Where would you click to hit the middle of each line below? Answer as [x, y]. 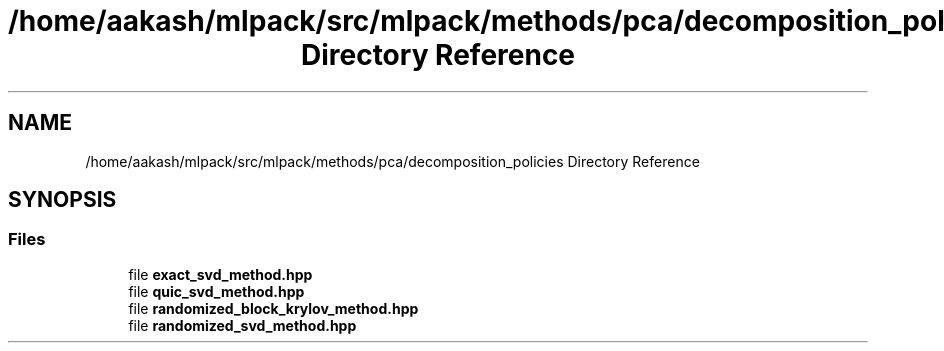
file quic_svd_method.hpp [216, 291]
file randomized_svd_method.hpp [242, 325]
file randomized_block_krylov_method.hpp [273, 308]
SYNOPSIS [62, 200]
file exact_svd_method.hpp [220, 274]
